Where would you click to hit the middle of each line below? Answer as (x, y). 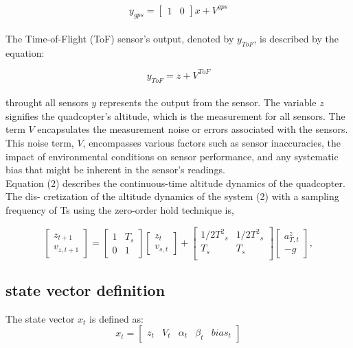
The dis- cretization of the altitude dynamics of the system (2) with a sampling (172, 196)
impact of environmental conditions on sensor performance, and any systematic (172, 156)
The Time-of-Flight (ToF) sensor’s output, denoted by (120, 38)
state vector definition (86, 289)
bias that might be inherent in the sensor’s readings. (115, 170)
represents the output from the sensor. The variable (208, 102)
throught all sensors (47, 102)
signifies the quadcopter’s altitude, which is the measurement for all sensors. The (175, 115)
